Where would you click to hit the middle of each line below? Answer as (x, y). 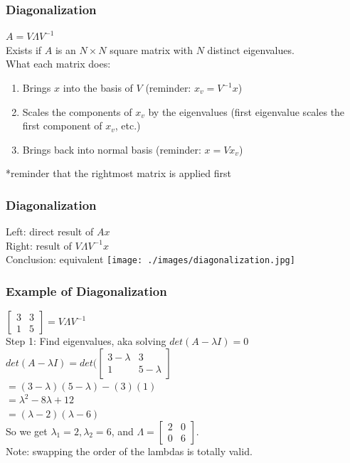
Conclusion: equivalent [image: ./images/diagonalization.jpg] (150, 259)
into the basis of (98, 87)
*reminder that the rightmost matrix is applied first (119, 173)
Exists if (24, 49)
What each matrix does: (58, 64)
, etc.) (128, 126)
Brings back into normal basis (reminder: (112, 149)
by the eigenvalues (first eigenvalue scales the (246, 111)
